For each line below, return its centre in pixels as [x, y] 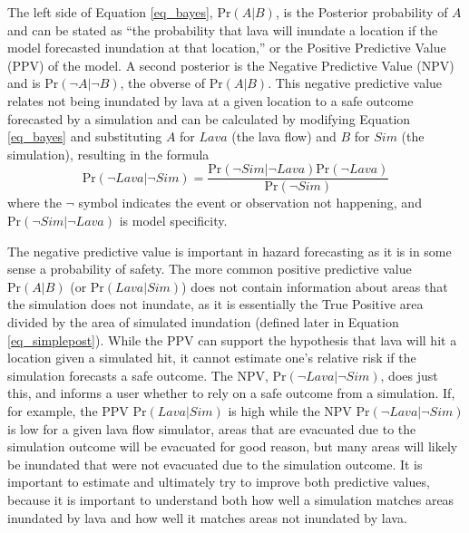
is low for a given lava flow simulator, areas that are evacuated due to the [212, 428]
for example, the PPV [68, 410]
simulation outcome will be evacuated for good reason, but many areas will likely [233, 446]
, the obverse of [162, 83]
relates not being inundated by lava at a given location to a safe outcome [210, 100]
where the [34, 203]
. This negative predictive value [355, 83]
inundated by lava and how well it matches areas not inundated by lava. [207, 517]
